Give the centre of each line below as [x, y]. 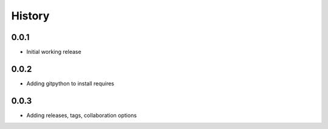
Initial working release [54, 52]
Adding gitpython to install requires [70, 83]
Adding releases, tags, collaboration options [81, 115]
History [30, 16]
